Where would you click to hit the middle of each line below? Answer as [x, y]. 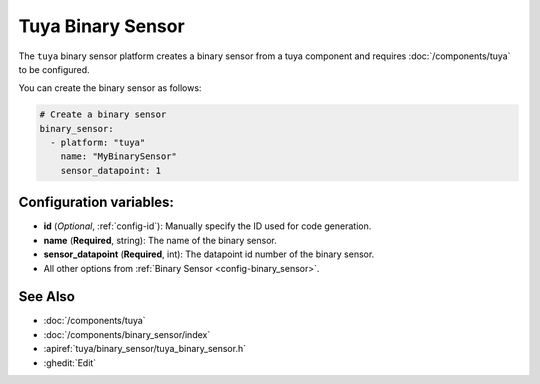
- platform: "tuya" [98, 143]
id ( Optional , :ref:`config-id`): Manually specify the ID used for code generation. [207, 226]
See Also [46, 296]
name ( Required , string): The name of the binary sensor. [160, 240]
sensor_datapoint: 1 [111, 170]
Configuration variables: [96, 202]
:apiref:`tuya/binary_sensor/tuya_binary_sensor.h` [145, 349]
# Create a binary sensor [103, 114]
